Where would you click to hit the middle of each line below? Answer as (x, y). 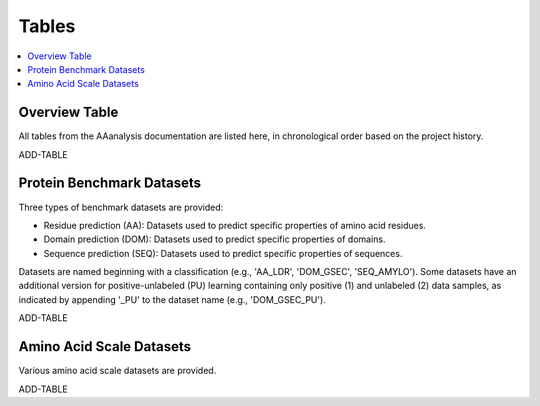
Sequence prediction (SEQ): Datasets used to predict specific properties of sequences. (223, 253)
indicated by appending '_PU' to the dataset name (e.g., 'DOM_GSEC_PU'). (172, 299)
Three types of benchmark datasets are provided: (121, 207)
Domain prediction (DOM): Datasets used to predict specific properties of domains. (214, 239)
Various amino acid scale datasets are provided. (117, 371)
